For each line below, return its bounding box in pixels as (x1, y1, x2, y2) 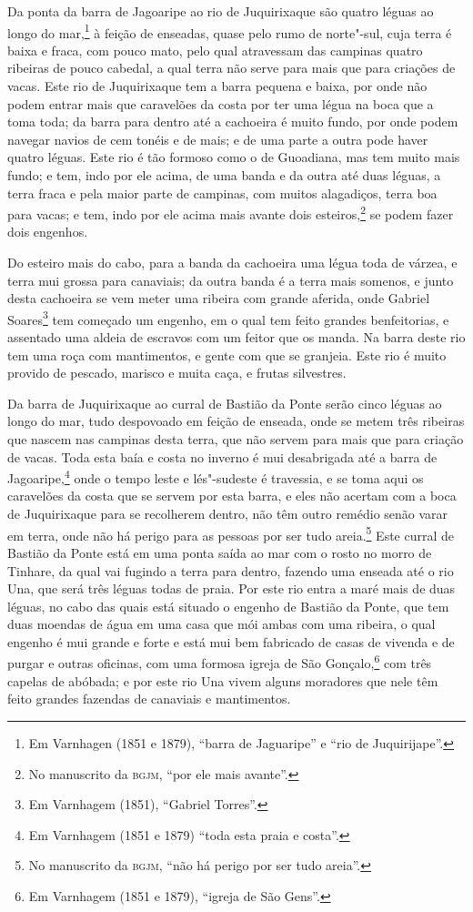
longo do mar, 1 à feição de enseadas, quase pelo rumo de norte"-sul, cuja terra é (7, 20, 452, 42)
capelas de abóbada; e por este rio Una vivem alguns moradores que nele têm (7, 671, 438, 690)
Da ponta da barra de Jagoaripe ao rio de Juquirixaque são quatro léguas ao (7, 2, 434, 20)
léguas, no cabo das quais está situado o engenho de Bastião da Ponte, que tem (7, 596, 449, 615)
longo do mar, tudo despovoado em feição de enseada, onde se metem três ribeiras (7, 411, 465, 431)
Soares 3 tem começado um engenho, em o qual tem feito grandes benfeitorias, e (7, 307, 449, 329)
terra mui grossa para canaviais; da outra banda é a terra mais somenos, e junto (7, 270, 454, 289)
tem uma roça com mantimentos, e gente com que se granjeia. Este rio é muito (7, 345, 447, 364)
